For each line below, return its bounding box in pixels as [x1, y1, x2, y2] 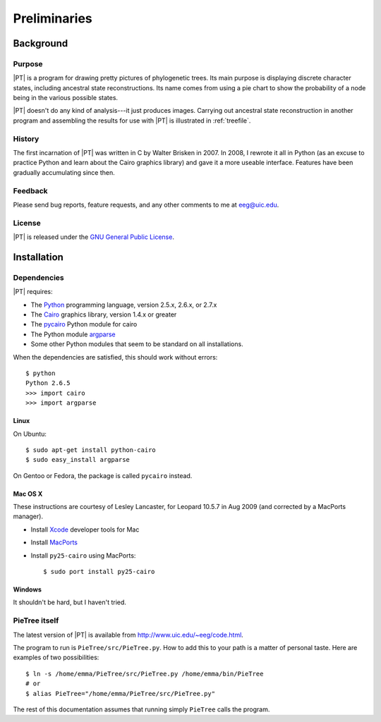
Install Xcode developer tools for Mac [30, 525, 140, 534]
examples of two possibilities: [13, 653, 99, 662]
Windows [13, 585, 42, 594]
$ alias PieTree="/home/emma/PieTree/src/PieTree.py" [25, 690, 215, 697]
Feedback [13, 185, 49, 195]
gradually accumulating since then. [13, 168, 116, 176]
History [13, 134, 40, 144]
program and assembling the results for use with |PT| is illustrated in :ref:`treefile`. [13, 116, 251, 125]
